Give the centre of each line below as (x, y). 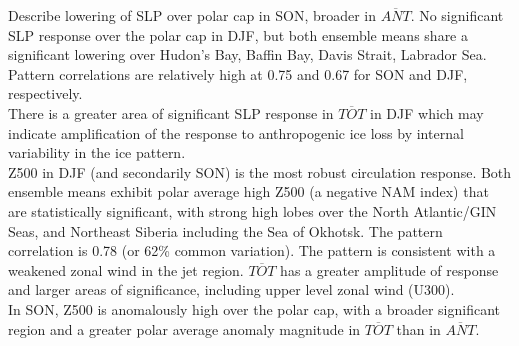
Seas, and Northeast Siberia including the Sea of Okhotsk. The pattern (225, 230)
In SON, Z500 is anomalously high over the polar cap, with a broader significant (254, 308)
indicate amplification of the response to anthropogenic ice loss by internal (236, 132)
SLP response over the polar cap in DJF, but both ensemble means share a (238, 34)
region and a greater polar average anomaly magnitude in (184, 328)
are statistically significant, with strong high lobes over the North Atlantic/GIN (252, 210)
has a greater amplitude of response (389, 269)
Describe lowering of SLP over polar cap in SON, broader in (192, 15)
